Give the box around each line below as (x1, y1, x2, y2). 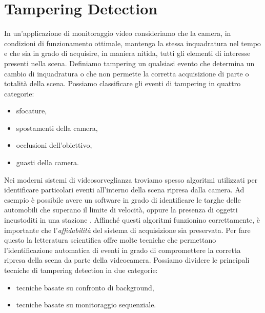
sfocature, (16, 105, 47, 116)
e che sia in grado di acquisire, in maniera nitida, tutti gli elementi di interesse (4, 48, 251, 58)
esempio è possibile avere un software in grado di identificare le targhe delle (4, 194, 241, 205)
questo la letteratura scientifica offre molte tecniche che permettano (4, 234, 216, 245)
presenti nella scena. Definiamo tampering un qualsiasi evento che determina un (4, 57, 255, 68)
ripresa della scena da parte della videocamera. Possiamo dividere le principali (4, 255, 250, 265)
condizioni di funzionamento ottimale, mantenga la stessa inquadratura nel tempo (4, 37, 261, 48)
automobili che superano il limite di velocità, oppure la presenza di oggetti (4, 204, 238, 215)
